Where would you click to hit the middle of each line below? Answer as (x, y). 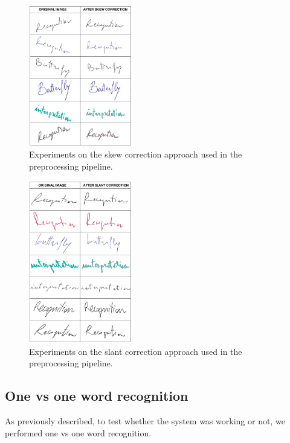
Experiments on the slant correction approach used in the (136, 351)
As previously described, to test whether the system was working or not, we (145, 421)
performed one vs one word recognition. (78, 432)
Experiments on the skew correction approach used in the (136, 154)
